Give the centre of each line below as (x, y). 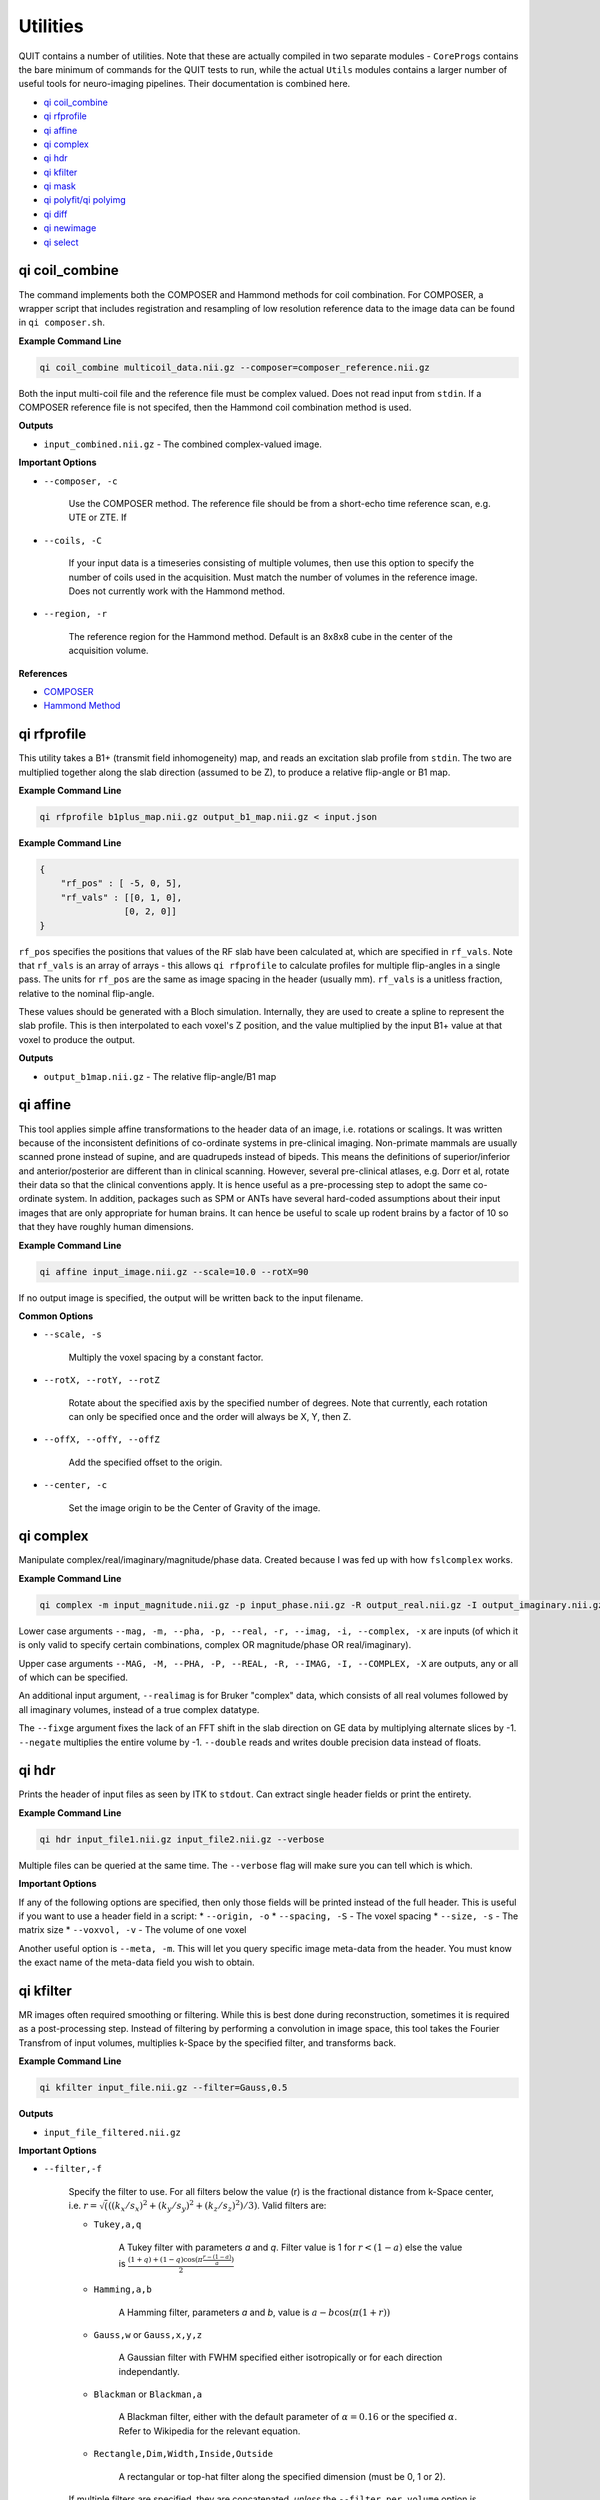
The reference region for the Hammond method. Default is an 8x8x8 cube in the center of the (261, 636)
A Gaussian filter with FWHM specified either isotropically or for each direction (280, 2357)
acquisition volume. (108, 651)
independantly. (149, 2371)
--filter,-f (72, 2169)
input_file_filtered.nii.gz (112, 2132)
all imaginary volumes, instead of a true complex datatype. (139, 1709)
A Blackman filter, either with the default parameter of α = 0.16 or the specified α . (288, 2417)
